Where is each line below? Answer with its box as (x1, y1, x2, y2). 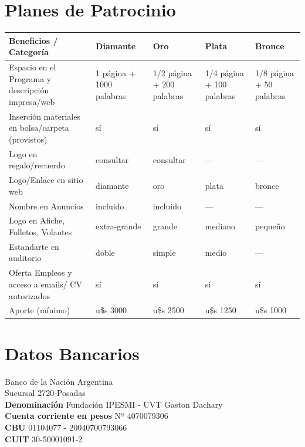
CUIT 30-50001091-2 (5, 432, 83, 445)
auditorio (9, 252, 42, 264)
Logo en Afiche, (9, 214, 65, 226)
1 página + (96, 66, 135, 79)
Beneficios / (9, 34, 58, 46)
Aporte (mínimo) (9, 304, 70, 316)
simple (152, 246, 176, 258)
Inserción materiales (9, 110, 80, 122)
